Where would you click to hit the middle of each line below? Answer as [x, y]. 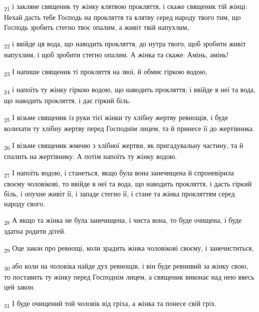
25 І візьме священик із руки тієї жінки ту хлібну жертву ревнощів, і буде [116, 118]
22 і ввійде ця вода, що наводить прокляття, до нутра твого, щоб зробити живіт [125, 44]
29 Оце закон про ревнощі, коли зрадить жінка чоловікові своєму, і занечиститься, [129, 248]
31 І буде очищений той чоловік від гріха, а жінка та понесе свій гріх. [110, 304]
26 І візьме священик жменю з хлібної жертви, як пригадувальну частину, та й [124, 146]
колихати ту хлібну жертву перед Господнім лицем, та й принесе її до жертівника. [129, 128]
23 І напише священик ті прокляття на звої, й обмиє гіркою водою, [106, 72]
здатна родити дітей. [35, 231]
